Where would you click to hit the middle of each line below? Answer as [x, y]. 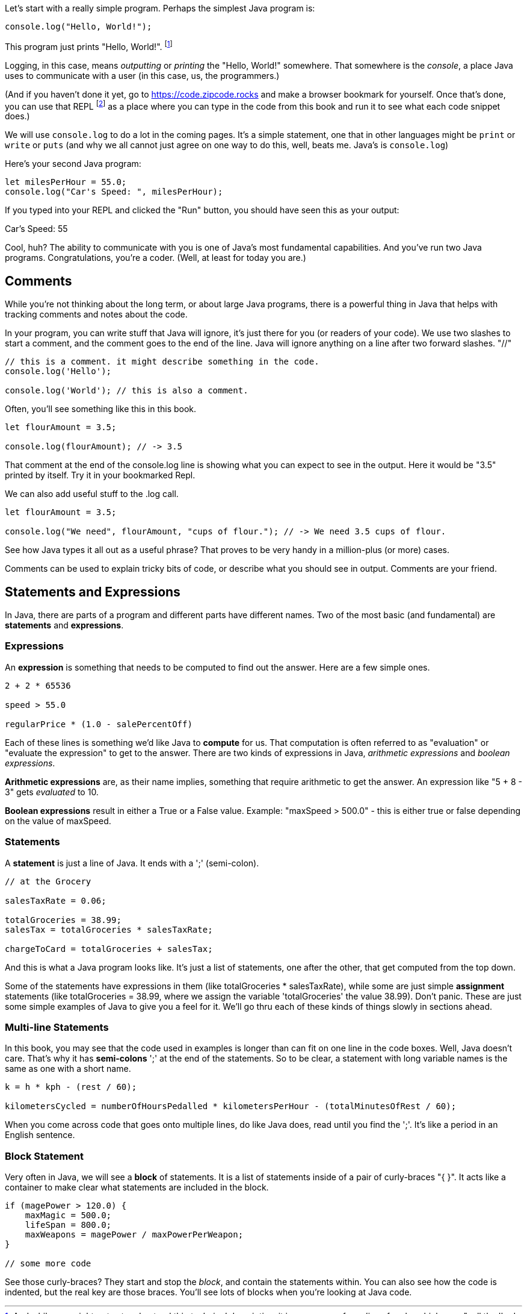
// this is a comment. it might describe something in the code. [162, 362]
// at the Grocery [48, 881]
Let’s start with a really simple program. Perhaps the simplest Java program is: [160, 8]
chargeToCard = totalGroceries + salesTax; [109, 949]
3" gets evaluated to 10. [52, 792]
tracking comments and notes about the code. [96, 314]
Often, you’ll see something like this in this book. [101, 409]
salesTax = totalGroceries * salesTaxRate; [109, 929]
